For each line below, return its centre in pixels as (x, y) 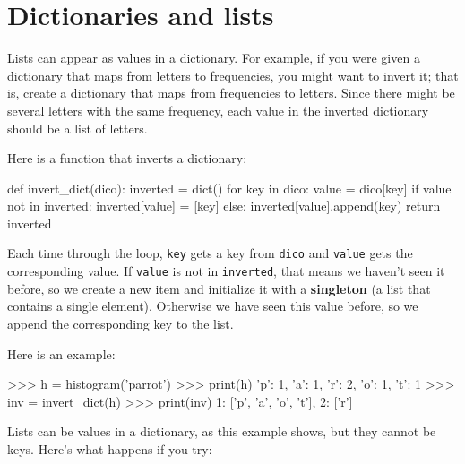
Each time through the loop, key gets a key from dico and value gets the (210, 253)
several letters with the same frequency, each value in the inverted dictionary (218, 110)
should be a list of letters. (77, 128)
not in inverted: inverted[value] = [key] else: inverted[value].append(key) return (224, 206)
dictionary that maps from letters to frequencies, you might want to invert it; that (233, 75)
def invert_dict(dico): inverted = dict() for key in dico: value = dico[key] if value (229, 188)
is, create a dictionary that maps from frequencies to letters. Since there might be (231, 93)
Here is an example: (61, 353)
